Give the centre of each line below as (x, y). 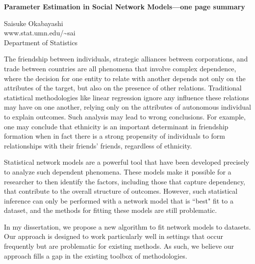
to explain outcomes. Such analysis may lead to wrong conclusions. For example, (125, 116)
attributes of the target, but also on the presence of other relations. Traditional (123, 88)
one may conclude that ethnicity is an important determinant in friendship (116, 126)
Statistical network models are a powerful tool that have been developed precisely (127, 162)
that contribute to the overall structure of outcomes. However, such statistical (121, 191)
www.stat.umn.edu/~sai (40, 33)
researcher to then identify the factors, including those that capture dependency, (125, 181)
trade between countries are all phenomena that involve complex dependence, (120, 68)
